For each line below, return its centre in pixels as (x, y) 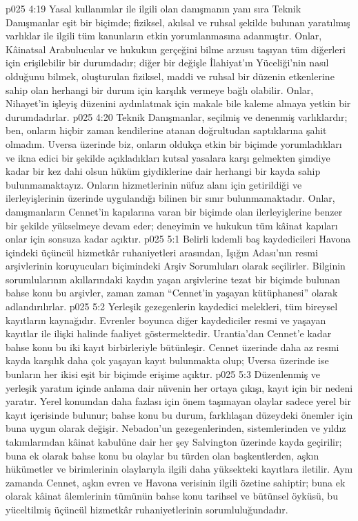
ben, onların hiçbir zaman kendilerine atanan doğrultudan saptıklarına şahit (166, 130)
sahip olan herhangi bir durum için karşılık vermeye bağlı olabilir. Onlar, (160, 89)
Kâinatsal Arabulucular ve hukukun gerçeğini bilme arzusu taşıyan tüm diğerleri (176, 49)
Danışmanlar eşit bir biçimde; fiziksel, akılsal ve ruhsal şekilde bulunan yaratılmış (178, 22)
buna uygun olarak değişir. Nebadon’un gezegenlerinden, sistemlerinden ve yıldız (176, 428)
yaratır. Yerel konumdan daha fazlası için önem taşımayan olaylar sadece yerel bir (178, 401)
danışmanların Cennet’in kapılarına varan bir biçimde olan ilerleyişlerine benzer (174, 211)
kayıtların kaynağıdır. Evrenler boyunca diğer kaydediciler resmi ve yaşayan (166, 320)
